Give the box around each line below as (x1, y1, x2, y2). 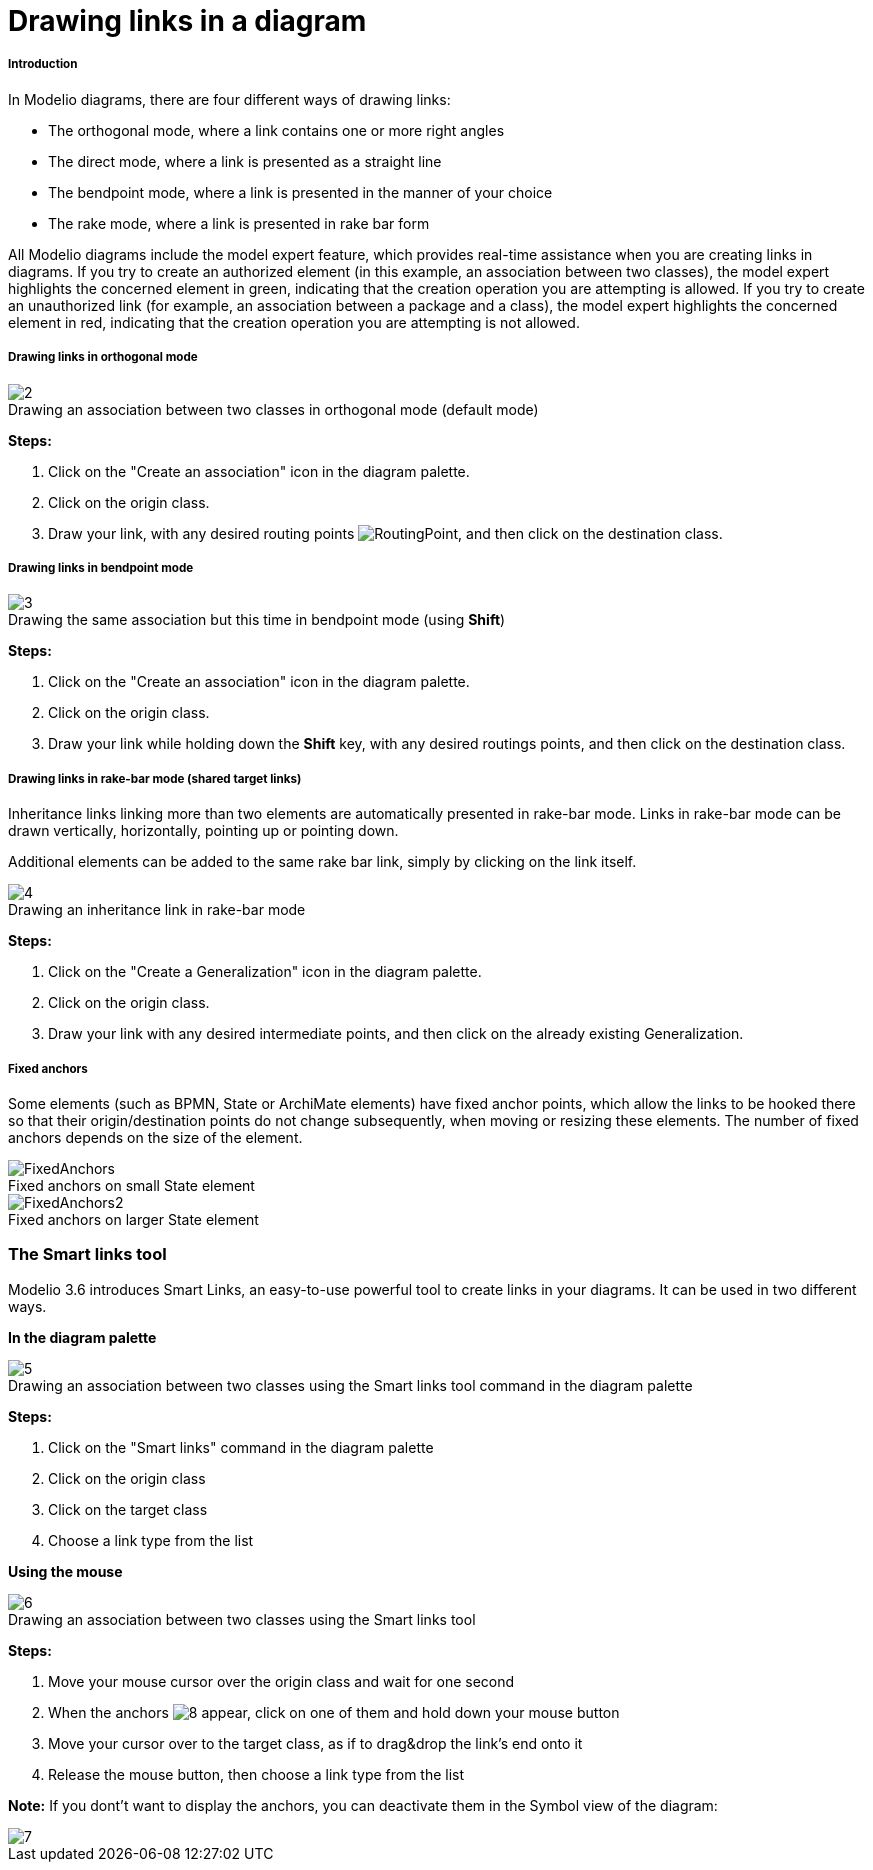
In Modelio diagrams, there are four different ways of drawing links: (8, 90, 451, 108)
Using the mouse (8, 1562, 123, 1580)
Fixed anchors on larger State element (8, 1210, 259, 1228)
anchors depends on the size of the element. (8, 1128, 303, 1146)
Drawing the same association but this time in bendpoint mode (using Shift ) (8, 611, 506, 629)
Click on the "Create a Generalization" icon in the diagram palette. (48, 963, 482, 981)
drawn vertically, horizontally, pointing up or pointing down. (8, 822, 399, 840)
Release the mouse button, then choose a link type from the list (48, 1765, 465, 1783)
